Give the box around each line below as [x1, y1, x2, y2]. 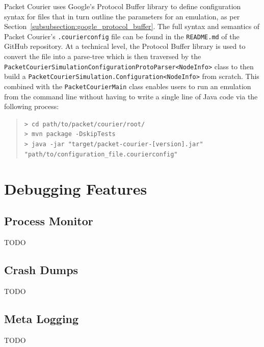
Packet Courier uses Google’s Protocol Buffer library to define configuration [4, 1, 241, 11]
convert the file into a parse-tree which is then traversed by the [4, 51, 201, 62]
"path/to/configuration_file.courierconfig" [24, 150, 178, 158]
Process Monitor [4, 213, 93, 229]
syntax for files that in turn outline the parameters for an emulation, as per [4, 11, 240, 21]
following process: [4, 101, 59, 112]
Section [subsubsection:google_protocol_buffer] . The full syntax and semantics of [4, 21, 260, 32]
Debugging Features [4, 178, 147, 199]
